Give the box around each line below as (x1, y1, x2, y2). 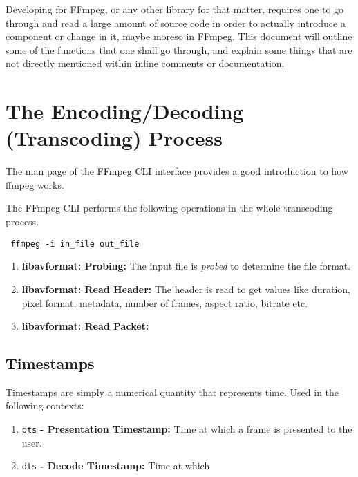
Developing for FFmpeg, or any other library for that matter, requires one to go (6, 2, 344, 16)
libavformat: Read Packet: (21, 319, 149, 333)
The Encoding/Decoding (6, 97, 244, 125)
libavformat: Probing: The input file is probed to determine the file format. (21, 259, 351, 273)
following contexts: (6, 398, 84, 413)
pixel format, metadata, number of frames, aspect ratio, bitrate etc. (21, 295, 308, 310)
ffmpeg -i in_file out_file (10, 238, 140, 249)
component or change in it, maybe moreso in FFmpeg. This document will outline (6, 29, 352, 44)
